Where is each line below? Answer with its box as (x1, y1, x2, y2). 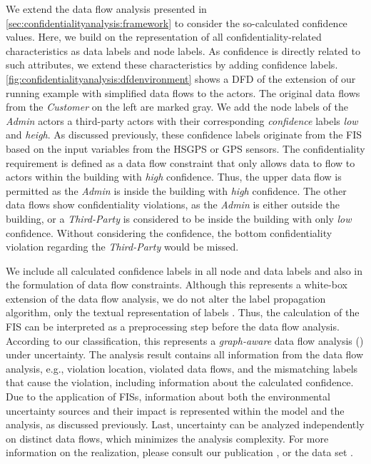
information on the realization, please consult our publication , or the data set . (6, 445, 353, 460)
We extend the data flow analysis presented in (6, 1, 207, 16)
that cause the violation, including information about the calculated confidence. (6, 375, 354, 390)
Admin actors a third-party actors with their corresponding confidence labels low (6, 113, 358, 128)
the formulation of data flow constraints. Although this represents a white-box (6, 277, 347, 292)
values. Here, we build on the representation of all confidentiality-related (6, 29, 322, 44)
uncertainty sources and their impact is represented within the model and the (6, 403, 345, 418)
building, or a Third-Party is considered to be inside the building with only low (6, 211, 352, 226)
